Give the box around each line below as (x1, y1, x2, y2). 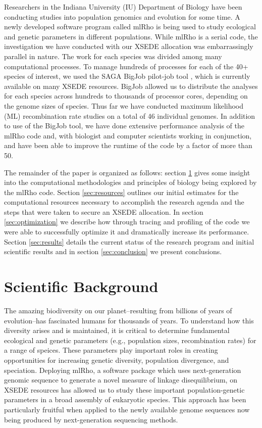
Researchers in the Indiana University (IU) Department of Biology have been (4, 2, 242, 12)
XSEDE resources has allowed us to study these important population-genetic (4, 384, 245, 395)
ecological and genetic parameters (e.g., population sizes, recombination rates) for (4, 335, 256, 345)
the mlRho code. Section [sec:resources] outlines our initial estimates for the (4, 186, 239, 197)
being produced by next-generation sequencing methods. (4, 414, 178, 424)
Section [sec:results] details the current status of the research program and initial (4, 236, 254, 247)
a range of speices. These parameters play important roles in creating (4, 345, 218, 355)
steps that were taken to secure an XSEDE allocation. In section (4, 206, 203, 217)
